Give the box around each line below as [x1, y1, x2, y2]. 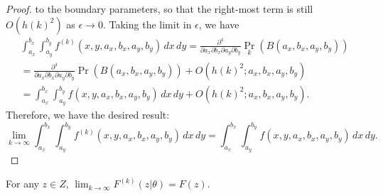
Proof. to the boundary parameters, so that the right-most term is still [6, 1, 313, 16]
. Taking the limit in [102, 16, 192, 31]
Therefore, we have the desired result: [6, 107, 170, 122]
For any [6, 176, 39, 191]
